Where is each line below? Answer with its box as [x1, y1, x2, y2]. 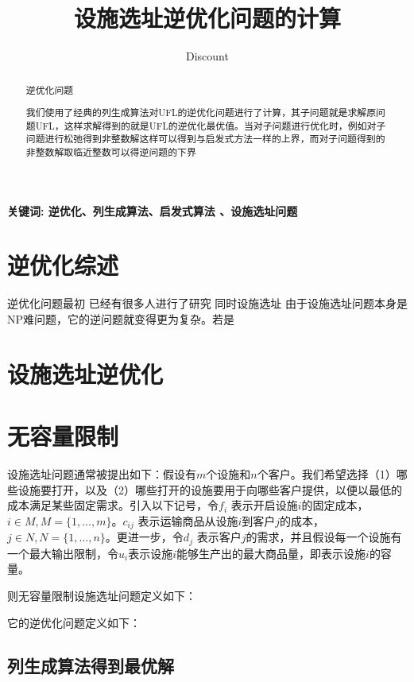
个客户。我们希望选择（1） [257, 466, 397, 482]
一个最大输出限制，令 [7, 544, 118, 561]
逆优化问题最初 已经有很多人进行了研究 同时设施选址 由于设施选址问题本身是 [7, 295, 408, 312]
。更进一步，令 [105, 529, 184, 545]
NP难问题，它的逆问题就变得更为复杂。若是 [7, 311, 235, 327]
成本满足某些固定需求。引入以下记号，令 [7, 497, 219, 513]
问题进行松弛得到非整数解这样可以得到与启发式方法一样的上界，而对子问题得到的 [25, 132, 385, 145]
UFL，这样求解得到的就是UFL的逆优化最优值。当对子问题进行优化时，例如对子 [35, 118, 386, 132]
